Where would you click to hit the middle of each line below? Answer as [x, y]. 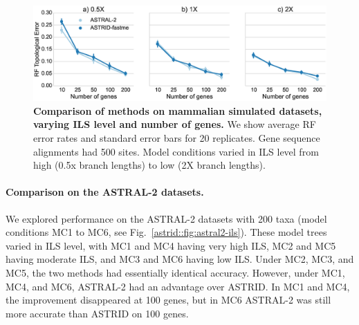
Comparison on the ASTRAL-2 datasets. [105, 192]
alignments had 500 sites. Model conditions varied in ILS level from [176, 151]
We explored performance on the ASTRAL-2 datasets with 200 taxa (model [166, 218]
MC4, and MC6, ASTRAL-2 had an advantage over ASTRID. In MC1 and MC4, [178, 286]
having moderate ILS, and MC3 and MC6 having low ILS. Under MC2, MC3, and [180, 259]
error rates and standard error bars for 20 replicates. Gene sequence [177, 138]
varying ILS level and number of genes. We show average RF [175, 124]
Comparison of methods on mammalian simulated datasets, [178, 110]
